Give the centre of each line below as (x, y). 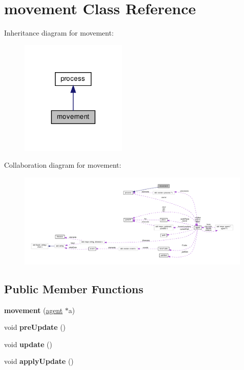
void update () (28, 344)
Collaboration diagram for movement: (63, 165)
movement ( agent (34, 310)
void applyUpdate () (39, 361)
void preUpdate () (35, 327)
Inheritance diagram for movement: (59, 33)
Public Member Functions (74, 288)
